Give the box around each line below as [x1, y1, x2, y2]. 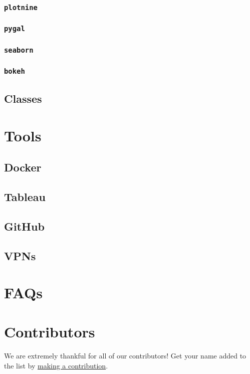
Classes [4, 91, 42, 106]
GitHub [4, 218, 45, 234]
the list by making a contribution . [4, 360, 108, 370]
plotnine [4, 3, 38, 12]
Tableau [4, 189, 46, 204]
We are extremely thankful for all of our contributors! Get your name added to [4, 350, 246, 361]
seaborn [4, 46, 34, 54]
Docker [4, 159, 42, 175]
